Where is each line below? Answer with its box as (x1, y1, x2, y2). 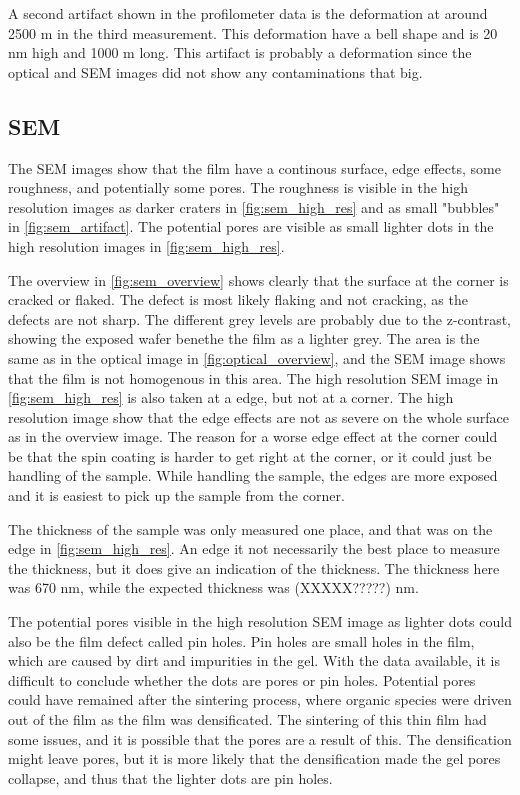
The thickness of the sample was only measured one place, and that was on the (8, 518, 493, 539)
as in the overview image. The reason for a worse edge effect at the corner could (8, 426, 498, 447)
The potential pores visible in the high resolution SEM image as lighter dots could (8, 611, 512, 632)
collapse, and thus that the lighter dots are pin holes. (8, 767, 333, 788)
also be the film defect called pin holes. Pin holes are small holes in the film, (8, 630, 475, 651)
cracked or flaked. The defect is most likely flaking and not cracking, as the (8, 289, 468, 310)
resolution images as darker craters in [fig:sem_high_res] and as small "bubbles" (8, 196, 500, 217)
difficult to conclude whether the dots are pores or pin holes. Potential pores (8, 669, 476, 690)
